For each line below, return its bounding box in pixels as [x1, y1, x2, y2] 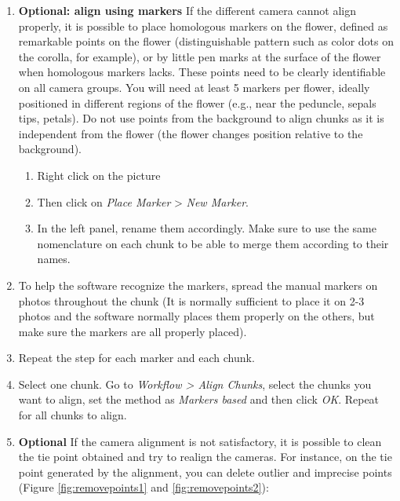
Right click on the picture [37, 166, 161, 183]
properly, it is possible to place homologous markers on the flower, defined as [18, 17, 388, 34]
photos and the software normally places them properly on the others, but [18, 308, 375, 324]
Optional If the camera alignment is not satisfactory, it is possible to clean [18, 433, 382, 449]
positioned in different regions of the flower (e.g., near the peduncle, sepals [18, 94, 376, 111]
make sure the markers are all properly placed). [18, 323, 247, 339]
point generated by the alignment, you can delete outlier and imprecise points [18, 463, 392, 480]
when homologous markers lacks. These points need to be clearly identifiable [18, 64, 386, 80]
